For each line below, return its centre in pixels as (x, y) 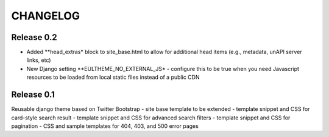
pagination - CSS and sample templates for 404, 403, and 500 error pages (105, 126)
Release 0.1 (33, 95)
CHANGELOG (46, 16)
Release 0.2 (34, 37)
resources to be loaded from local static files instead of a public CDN (113, 77)
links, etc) (39, 60)
